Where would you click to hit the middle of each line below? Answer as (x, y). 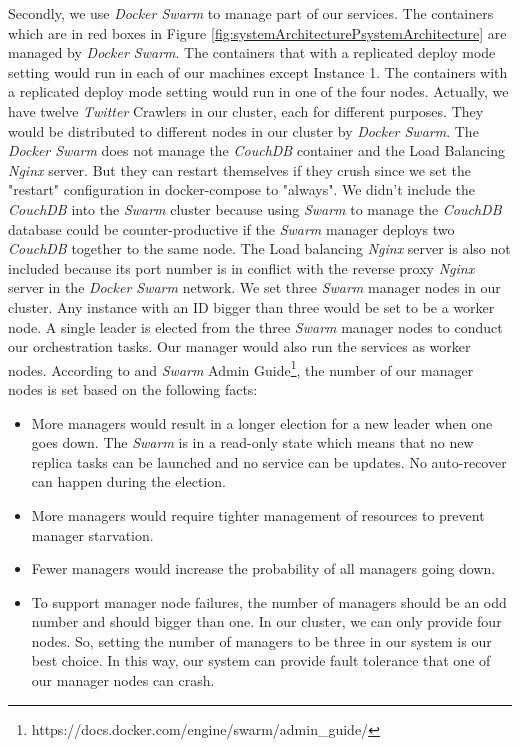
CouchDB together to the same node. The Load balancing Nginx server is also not (259, 248)
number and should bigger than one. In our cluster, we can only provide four (266, 621)
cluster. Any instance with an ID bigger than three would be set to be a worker (251, 306)
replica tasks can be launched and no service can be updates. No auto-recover (269, 461)
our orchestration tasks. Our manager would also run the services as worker (239, 346)
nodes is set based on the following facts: (133, 388)
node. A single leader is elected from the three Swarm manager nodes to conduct (255, 326)
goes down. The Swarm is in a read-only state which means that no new (252, 442)
